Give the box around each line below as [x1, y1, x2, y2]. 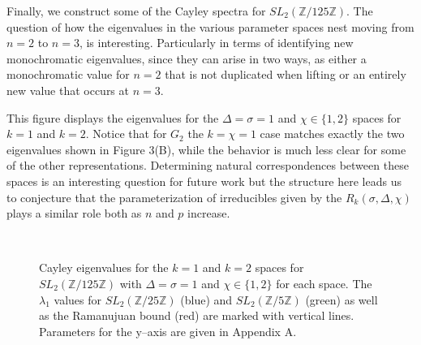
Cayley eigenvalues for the [39, 259, 169, 276]
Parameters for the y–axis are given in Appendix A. [39, 322, 297, 339]
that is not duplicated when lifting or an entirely [165, 66, 406, 83]
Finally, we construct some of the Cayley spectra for [6, 2, 266, 19]
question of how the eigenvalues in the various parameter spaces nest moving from [6, 18, 415, 35]
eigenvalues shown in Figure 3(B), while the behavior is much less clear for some [6, 140, 406, 157]
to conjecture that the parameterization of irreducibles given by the [6, 188, 342, 205]
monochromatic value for [6, 66, 130, 83]
